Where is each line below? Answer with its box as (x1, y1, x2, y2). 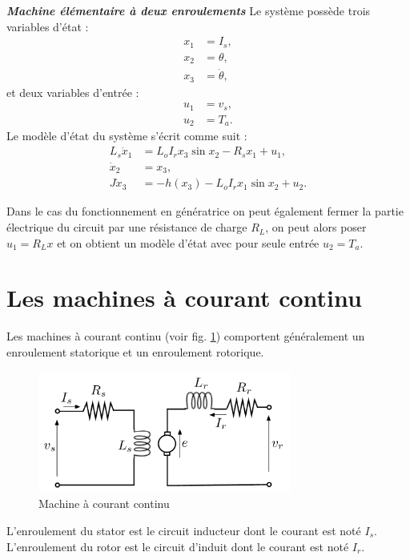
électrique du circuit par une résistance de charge (6, 219, 247, 236)
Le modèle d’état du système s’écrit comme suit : (6, 127, 247, 144)
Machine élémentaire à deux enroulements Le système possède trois (6, 2, 371, 18)
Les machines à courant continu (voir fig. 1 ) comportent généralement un (6, 328, 365, 344)
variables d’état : (6, 18, 89, 34)
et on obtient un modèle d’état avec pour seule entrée (57, 234, 320, 251)
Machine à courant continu (38, 495, 170, 512)
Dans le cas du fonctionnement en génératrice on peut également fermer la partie (6, 203, 404, 220)
